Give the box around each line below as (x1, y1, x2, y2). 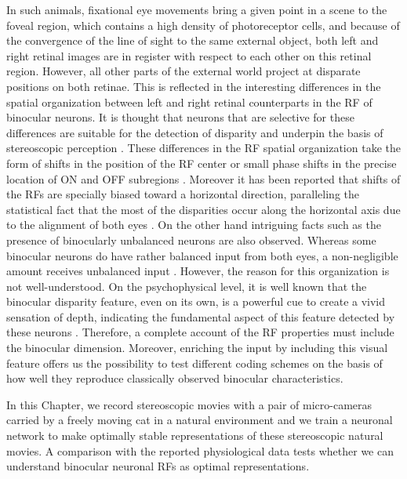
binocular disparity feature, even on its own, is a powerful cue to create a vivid (6, 293, 386, 310)
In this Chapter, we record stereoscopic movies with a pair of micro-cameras (6, 396, 372, 412)
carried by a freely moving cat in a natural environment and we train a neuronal (6, 412, 393, 428)
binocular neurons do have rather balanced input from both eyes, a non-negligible (6, 247, 398, 263)
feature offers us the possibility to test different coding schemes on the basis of (6, 354, 383, 371)
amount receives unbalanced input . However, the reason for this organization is (6, 263, 390, 279)
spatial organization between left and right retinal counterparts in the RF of (6, 93, 372, 110)
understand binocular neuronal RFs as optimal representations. (6, 458, 310, 474)
